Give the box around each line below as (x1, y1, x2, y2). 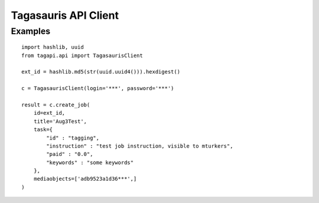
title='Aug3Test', (33, 118, 87, 125)
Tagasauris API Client (11, 9, 119, 22)
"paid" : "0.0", (46, 151, 93, 158)
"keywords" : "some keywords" (46, 159, 134, 166)
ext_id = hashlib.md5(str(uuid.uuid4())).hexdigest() (21, 68, 180, 75)
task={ (33, 127, 53, 133)
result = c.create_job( (21, 101, 90, 108)
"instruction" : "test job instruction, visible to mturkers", (46, 142, 233, 149)
